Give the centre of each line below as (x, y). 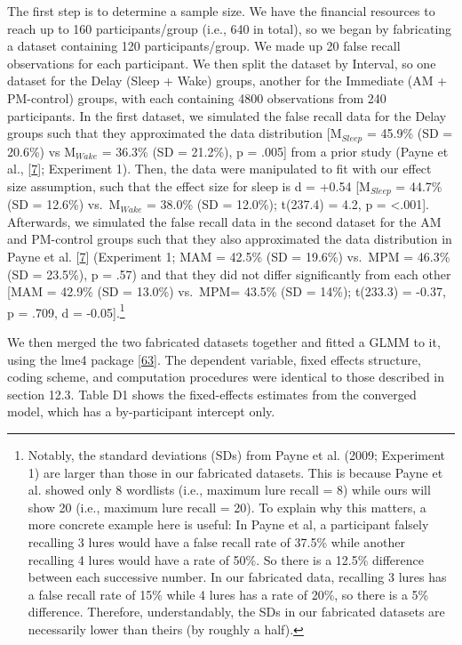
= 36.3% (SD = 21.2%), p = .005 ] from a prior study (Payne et (275, 151)
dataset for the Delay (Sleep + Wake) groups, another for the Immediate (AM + (227, 81)
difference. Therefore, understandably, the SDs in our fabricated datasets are (236, 612)
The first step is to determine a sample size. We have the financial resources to (221, 11)
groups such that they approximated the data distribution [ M (175, 133)
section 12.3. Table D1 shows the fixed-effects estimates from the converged (212, 394)
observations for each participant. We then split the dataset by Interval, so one (222, 63)
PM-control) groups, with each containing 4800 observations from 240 (197, 97)
